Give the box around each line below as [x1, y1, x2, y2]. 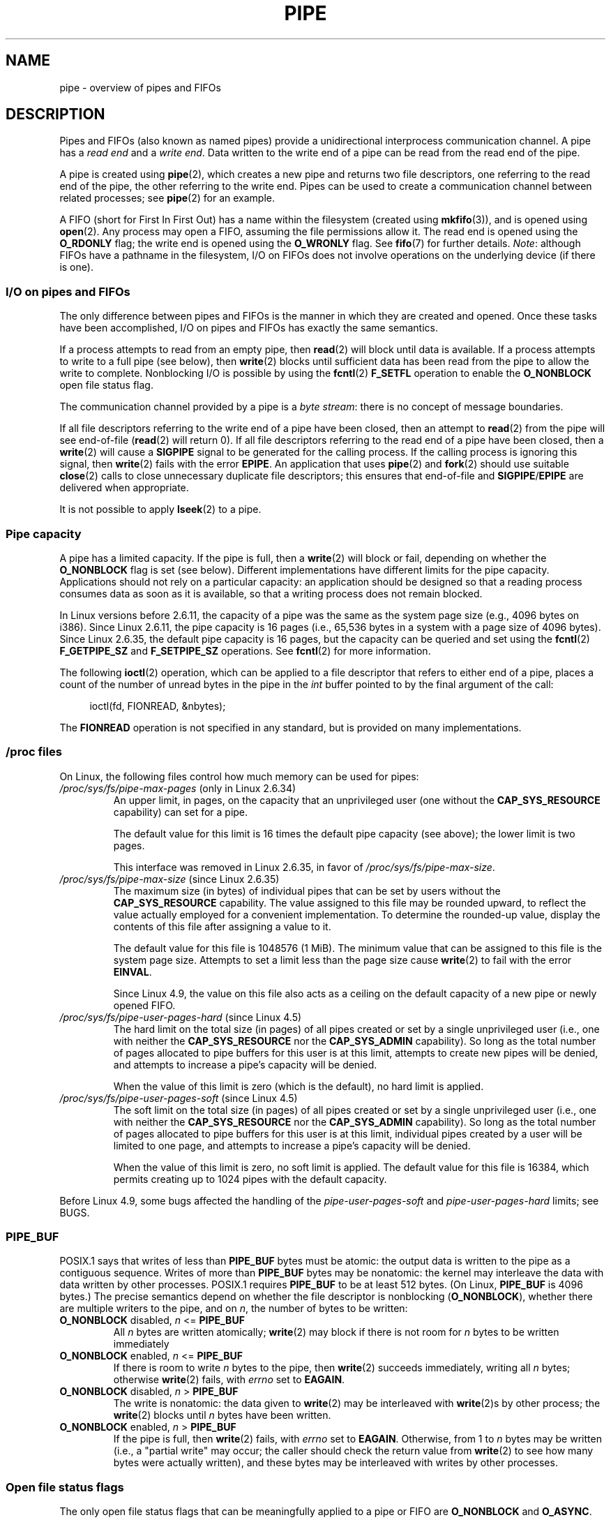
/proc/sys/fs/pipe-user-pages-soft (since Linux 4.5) [59, 1091, 298, 1104]
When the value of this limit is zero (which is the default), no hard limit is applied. [113, 1080, 484, 1092]
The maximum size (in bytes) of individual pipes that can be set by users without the [113, 884, 501, 897]
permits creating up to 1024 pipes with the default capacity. [113, 1172, 387, 1185]
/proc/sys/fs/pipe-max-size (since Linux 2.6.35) [59, 872, 280, 885]
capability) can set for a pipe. [113, 805, 248, 818]
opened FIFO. [113, 999, 176, 1011]
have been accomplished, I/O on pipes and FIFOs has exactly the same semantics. [59, 322, 438, 334]
